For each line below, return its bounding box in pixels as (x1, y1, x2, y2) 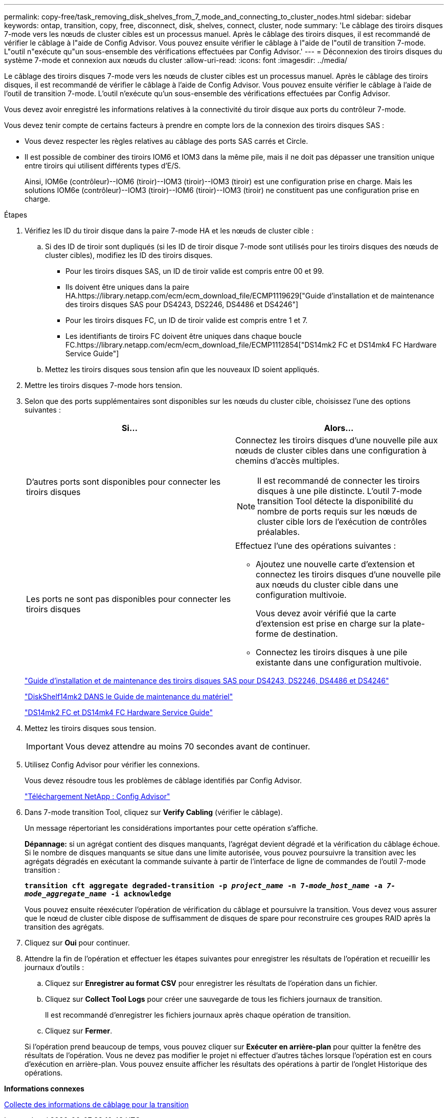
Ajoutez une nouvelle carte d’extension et (256, 559, 415, 569)
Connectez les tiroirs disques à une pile (256, 647, 408, 657)
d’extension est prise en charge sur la (256, 618, 400, 629)
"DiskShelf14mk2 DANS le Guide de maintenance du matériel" (25, 692, 233, 701)
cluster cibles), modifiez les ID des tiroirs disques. (45, 251, 213, 260)
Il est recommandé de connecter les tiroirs (257, 476, 420, 486)
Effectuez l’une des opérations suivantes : (235, 541, 396, 551)
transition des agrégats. (25, 922, 104, 931)
